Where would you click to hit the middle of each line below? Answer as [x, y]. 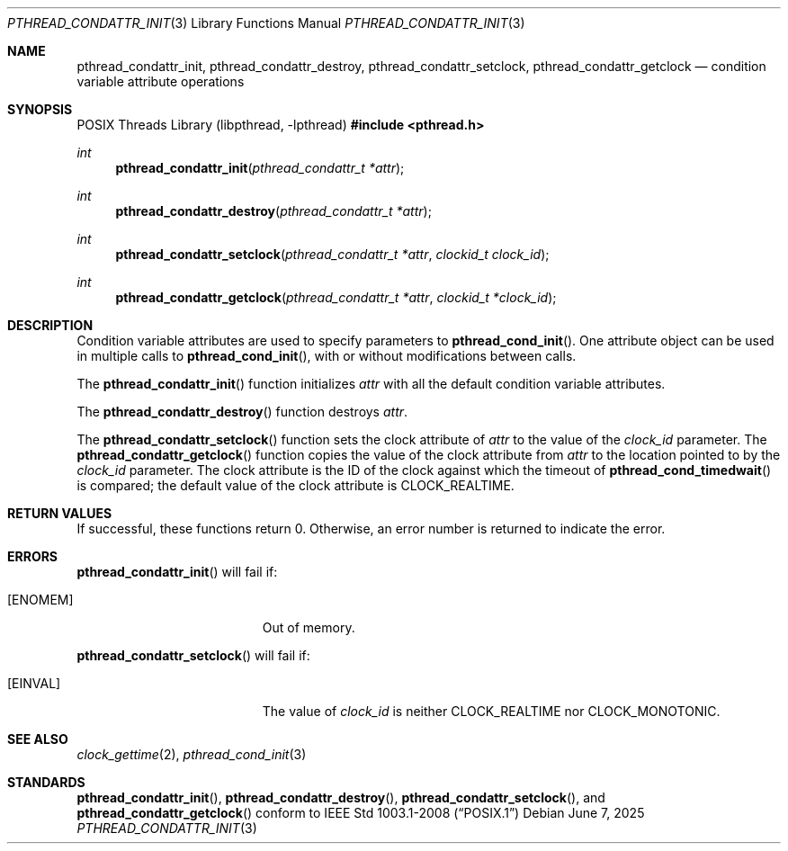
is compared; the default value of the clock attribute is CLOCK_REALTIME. [295, 485]
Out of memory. [309, 627]
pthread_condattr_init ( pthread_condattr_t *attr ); [260, 168]
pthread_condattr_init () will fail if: [177, 572]
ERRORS [33, 556]
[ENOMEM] [40, 600]
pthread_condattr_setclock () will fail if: [193, 655]
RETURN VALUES [60, 513]
